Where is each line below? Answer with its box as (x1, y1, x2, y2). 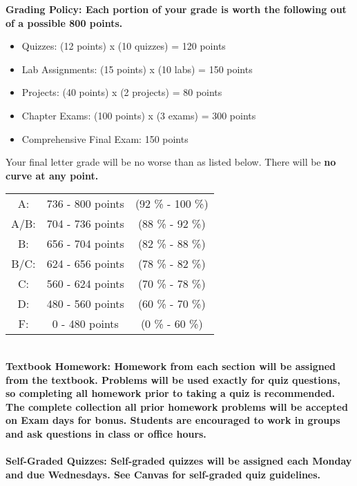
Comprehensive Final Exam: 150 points (21, 131, 189, 146)
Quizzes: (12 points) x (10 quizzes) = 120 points (21, 39, 226, 53)
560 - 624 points (46, 275, 124, 292)
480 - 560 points (46, 295, 124, 312)
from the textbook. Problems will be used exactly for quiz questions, (6, 372, 340, 387)
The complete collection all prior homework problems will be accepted (6, 399, 348, 414)
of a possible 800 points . (6, 15, 123, 30)
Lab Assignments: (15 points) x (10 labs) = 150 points (21, 61, 253, 76)
